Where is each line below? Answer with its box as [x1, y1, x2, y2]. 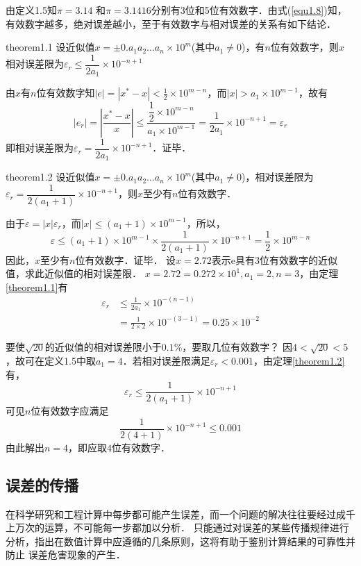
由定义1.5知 [6, 3, 57, 17]
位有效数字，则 [270, 40, 339, 54]
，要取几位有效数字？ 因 [182, 340, 293, 354]
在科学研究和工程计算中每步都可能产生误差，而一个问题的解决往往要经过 [6, 506, 336, 521]
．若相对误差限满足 [122, 353, 210, 367]
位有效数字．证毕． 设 [75, 252, 176, 267]
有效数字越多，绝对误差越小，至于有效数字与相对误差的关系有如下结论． [6, 16, 336, 31]
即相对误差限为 [6, 140, 74, 155]
